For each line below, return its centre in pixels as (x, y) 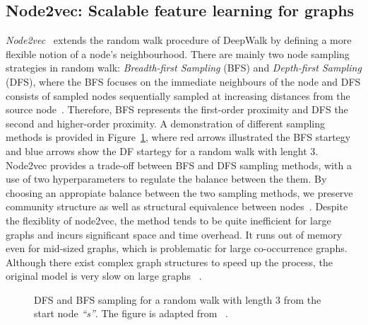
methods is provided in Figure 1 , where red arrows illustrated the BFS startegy (178, 137)
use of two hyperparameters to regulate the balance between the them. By (166, 179)
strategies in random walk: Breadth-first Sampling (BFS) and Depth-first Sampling (184, 68)
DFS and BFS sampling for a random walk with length (153, 299)
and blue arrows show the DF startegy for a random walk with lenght (156, 150)
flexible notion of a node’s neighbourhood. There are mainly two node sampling (178, 53)
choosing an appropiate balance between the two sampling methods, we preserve (179, 192)
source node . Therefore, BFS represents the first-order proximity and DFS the (177, 109)
